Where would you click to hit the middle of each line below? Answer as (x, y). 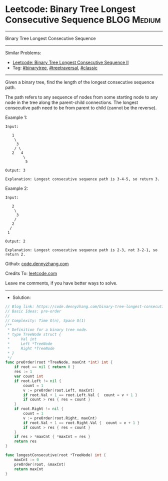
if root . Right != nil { (39, 409)
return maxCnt (29, 469)
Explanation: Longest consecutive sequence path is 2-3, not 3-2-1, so (81, 250)
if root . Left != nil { (38, 381)
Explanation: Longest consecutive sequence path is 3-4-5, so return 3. (82, 179)
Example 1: (16, 117)
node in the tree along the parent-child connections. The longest (72, 102)
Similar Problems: (23, 52)
